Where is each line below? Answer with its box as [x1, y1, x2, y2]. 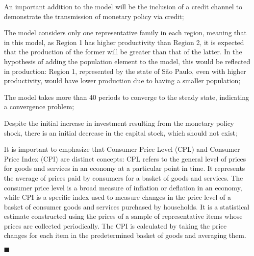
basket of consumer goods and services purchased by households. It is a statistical [4, 201, 250, 211]
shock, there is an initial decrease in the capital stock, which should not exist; [4, 127, 237, 138]
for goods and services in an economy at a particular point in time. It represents [4, 163, 245, 173]
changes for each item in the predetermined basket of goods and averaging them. [4, 230, 246, 240]
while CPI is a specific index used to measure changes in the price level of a [4, 192, 231, 202]
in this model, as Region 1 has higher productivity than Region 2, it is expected [4, 37, 244, 47]
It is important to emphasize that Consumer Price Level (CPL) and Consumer [4, 144, 240, 154]
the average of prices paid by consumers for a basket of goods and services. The [4, 172, 243, 183]
